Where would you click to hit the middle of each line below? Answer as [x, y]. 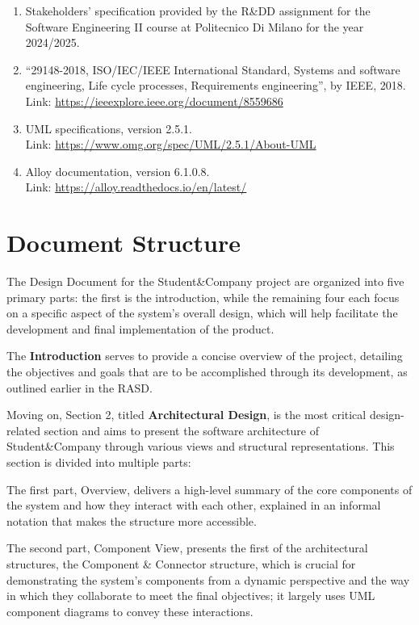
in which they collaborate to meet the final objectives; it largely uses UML [191, 596]
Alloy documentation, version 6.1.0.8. [117, 171]
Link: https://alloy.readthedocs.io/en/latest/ [136, 187]
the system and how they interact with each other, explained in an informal [194, 505]
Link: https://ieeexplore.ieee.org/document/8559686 [154, 101]
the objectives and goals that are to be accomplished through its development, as [207, 372]
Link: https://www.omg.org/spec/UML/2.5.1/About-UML [171, 144]
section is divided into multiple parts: [99, 462]
